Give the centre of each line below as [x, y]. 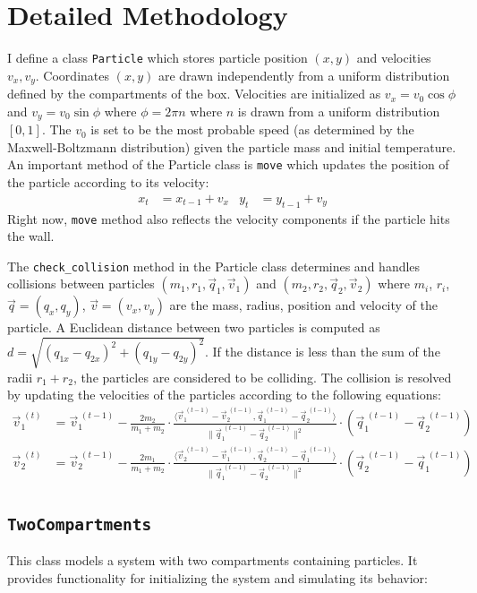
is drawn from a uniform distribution [339, 111]
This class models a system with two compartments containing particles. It [213, 560]
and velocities [394, 58]
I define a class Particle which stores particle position [158, 58]
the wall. [31, 236]
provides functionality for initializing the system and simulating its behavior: [217, 577]
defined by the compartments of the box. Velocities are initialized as [194, 94]
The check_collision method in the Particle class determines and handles [214, 266]
